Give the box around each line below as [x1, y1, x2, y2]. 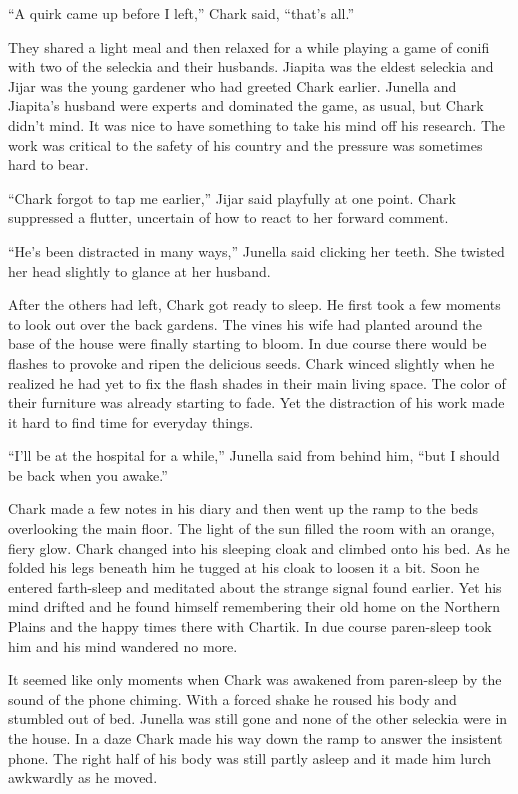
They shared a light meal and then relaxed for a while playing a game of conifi [8, 36, 490, 57]
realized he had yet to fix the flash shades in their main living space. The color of [8, 372, 506, 393]
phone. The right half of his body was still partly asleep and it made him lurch [8, 747, 492, 768]
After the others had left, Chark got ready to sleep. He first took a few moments [8, 294, 501, 315]
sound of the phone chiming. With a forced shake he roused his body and [8, 688, 457, 709]
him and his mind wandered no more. [8, 635, 238, 656]
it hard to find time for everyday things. [8, 411, 254, 432]
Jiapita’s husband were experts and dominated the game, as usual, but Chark [8, 95, 484, 116]
